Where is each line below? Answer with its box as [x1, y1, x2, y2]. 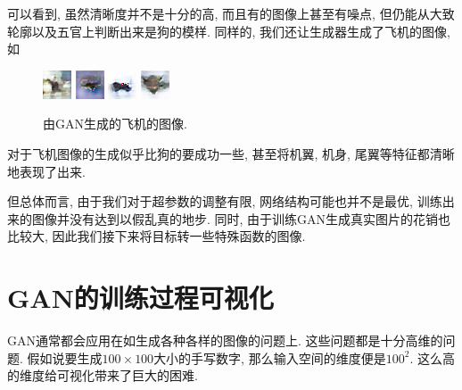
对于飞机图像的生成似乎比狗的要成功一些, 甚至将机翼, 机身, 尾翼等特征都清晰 [7, 144, 455, 162]
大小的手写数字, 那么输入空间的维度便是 [153, 348, 386, 367]
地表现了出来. [7, 162, 86, 180]
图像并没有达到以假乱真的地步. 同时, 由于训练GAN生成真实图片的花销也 [31, 209, 451, 228]
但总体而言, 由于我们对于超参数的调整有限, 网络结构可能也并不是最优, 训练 [7, 192, 442, 211]
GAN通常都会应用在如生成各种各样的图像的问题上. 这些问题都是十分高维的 [7, 331, 443, 350]
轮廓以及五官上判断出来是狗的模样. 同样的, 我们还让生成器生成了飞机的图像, [7, 21, 450, 40]
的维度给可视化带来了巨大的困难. [7, 366, 198, 385]
